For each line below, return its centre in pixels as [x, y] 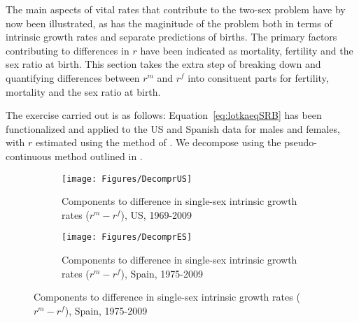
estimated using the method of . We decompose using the [158, 142]
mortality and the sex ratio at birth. [83, 91]
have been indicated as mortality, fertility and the [247, 50]
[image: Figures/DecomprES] [127, 237]
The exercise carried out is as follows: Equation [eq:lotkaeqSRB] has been [164, 115]
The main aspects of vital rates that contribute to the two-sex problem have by [176, 9]
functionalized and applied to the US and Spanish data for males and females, [173, 128]
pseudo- [301, 142]
